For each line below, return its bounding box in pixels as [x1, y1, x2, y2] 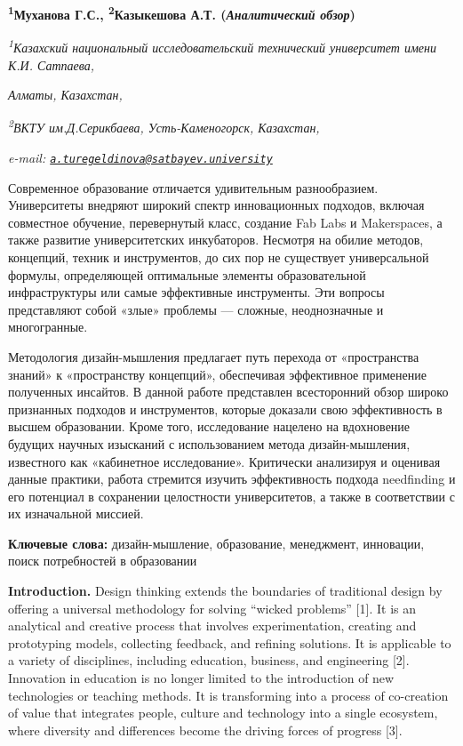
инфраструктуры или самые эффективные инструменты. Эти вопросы [8, 283, 385, 301]
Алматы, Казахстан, [8, 85, 123, 104]
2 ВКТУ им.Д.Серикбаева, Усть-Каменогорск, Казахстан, [8, 116, 320, 137]
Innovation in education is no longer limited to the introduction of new [8, 669, 395, 687]
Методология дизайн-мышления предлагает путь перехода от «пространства [8, 347, 419, 365]
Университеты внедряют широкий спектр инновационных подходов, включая [8, 196, 425, 214]
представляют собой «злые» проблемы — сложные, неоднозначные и [8, 300, 384, 318]
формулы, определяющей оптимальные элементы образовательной [8, 265, 366, 284]
